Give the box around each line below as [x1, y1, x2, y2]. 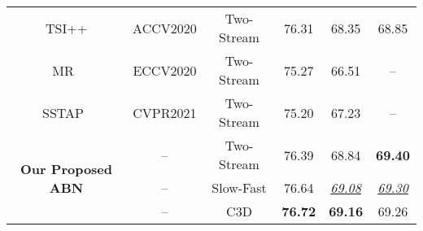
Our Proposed [20, 159, 113, 178]
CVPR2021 [133, 102, 197, 122]
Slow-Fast [211, 178, 267, 197]
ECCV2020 [133, 60, 197, 80]
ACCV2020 [133, 18, 197, 37]
